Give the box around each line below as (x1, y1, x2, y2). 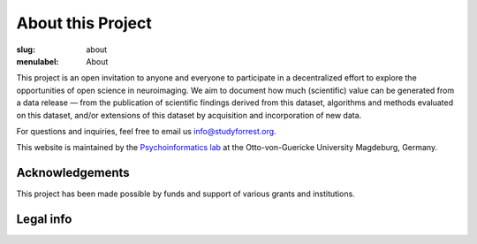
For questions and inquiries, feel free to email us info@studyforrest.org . (16, 126, 277, 136)
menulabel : (16, 56, 59, 66)
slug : (16, 44, 35, 55)
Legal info (16, 212, 72, 226)
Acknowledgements (16, 165, 130, 180)
